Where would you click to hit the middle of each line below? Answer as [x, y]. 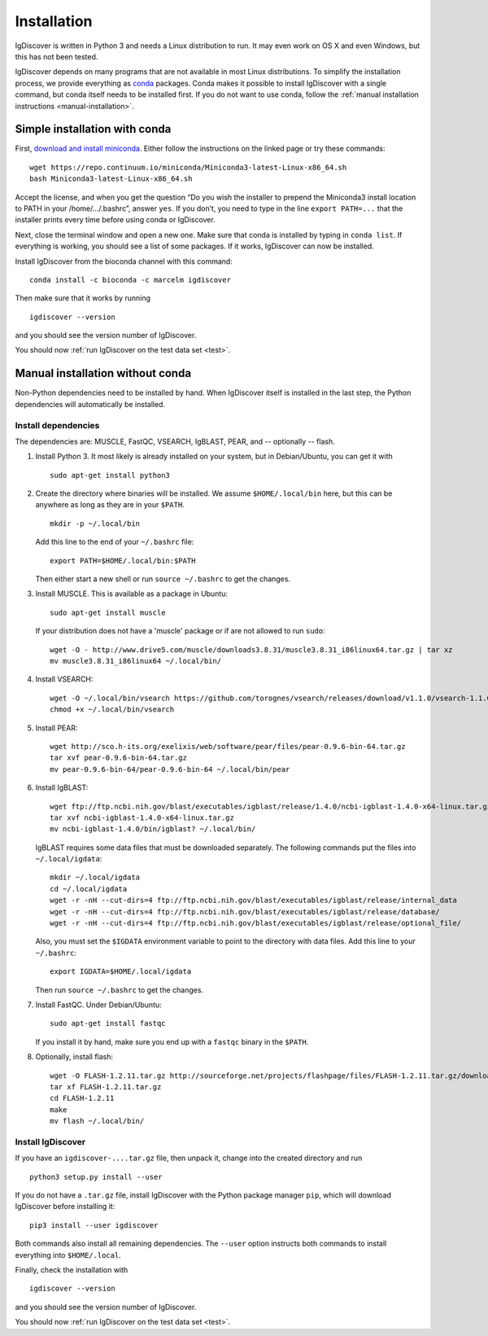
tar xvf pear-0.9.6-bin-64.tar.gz [118, 758]
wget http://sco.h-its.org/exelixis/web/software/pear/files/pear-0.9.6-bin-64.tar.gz [228, 746]
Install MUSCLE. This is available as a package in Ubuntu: [131, 594]
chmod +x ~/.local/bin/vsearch [112, 710]
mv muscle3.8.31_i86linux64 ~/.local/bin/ [136, 661]
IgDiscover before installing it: [65, 1207]
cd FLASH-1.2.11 [82, 1098]
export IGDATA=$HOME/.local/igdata [121, 972]
